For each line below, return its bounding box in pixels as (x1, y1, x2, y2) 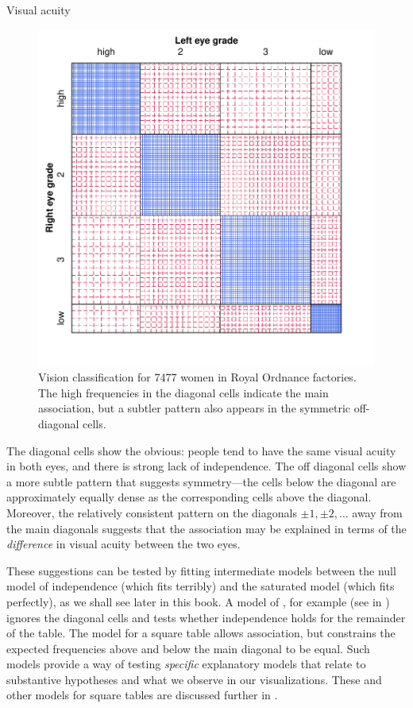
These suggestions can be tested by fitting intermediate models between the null (6, 562, 396, 578)
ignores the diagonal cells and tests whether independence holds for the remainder (6, 609, 406, 625)
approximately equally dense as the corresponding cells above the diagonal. (6, 489, 372, 505)
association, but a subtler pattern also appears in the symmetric (38, 400, 351, 416)
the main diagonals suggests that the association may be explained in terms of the (6, 520, 407, 536)
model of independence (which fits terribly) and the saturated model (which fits (6, 578, 395, 594)
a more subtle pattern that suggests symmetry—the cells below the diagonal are (6, 473, 396, 489)
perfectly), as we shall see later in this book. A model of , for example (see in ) (6, 593, 390, 609)
